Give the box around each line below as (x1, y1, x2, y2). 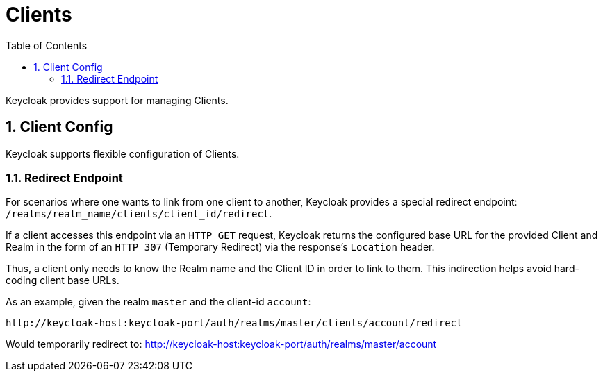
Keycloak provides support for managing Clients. (6, 94, 229, 106)
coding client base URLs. (6, 274, 119, 287)
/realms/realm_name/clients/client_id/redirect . (6, 208, 272, 220)
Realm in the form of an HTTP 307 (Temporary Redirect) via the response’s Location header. (6, 241, 435, 253)
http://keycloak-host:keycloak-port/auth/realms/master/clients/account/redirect (6, 317, 463, 329)
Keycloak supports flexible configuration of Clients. (6, 147, 240, 160)
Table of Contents (6, 39, 88, 51)
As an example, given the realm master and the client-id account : (6, 296, 311, 308)
